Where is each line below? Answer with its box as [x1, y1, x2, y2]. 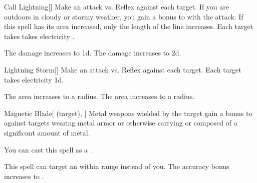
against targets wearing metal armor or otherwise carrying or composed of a [4, 117, 237, 128]
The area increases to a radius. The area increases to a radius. [4, 91, 195, 101]
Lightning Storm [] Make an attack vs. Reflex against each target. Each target [4, 64, 241, 74]
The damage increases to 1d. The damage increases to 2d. [4, 47, 181, 58]
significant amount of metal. [4, 127, 90, 137]
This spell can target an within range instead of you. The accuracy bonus [4, 161, 229, 171]
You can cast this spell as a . [4, 144, 92, 154]
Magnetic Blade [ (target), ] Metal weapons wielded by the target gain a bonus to [4, 107, 252, 118]
